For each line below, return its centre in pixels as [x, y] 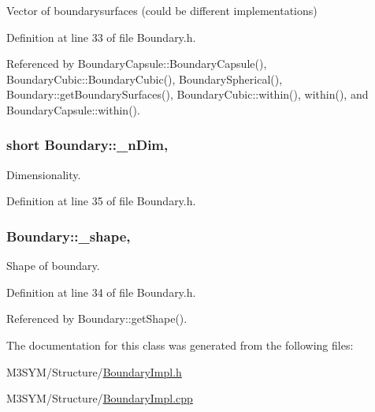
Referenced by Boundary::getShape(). [97, 318]
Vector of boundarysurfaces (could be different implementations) [162, 10]
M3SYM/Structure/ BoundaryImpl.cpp [100, 398]
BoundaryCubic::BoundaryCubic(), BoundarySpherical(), [145, 79]
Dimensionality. [44, 174]
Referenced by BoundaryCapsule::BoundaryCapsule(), [137, 64]
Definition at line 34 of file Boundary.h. [101, 292]
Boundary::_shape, [69, 236]
